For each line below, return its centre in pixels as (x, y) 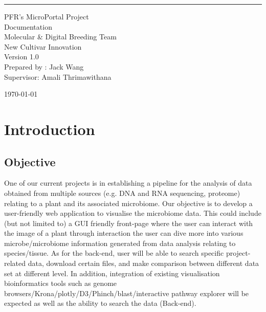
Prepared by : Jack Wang (44, 66)
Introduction (50, 129)
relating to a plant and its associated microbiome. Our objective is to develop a (128, 203)
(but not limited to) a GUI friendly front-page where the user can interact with (129, 223)
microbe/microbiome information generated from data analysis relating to (120, 243)
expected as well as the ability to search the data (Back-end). (100, 303)
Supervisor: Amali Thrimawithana (58, 76)
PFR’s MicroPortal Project (47, 16)
